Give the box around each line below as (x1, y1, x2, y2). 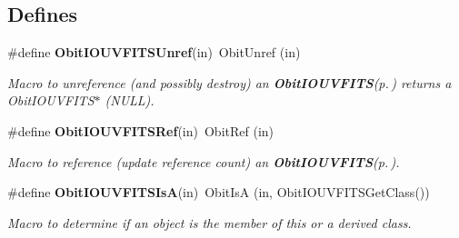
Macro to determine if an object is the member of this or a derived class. (7, 213, 412, 232)
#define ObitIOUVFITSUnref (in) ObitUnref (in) (7, 43, 301, 62)
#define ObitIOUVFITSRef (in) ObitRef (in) (7, 121, 274, 140)
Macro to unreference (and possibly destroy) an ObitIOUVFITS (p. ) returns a (7, 73, 452, 92)
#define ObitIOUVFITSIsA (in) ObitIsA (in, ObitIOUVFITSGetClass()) (7, 183, 430, 202)
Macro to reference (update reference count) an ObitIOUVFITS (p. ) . (7, 152, 400, 171)
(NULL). (105, 91, 155, 110)
